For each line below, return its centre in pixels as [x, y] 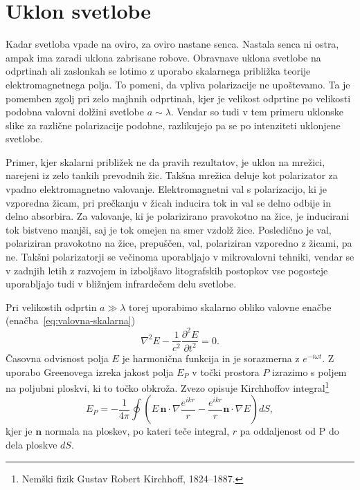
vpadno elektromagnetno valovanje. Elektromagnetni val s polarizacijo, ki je [166, 189]
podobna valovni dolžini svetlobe [75, 112]
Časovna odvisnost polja [57, 358]
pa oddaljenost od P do [289, 431]
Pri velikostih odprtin [51, 307]
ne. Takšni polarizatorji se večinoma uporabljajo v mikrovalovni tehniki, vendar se [180, 257]
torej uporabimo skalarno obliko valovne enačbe [230, 307]
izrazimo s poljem [309, 371]
